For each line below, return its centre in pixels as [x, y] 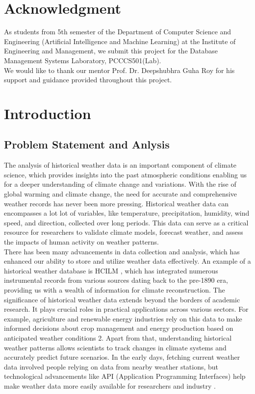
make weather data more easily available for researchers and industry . [110, 385]
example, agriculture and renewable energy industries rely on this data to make [123, 318]
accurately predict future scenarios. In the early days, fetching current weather [122, 357]
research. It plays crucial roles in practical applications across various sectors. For [126, 309]
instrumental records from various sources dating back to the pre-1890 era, [116, 280]
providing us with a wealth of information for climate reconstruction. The [115, 289]
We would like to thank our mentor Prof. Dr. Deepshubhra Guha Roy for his [119, 70]
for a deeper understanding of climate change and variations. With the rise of [120, 184]
